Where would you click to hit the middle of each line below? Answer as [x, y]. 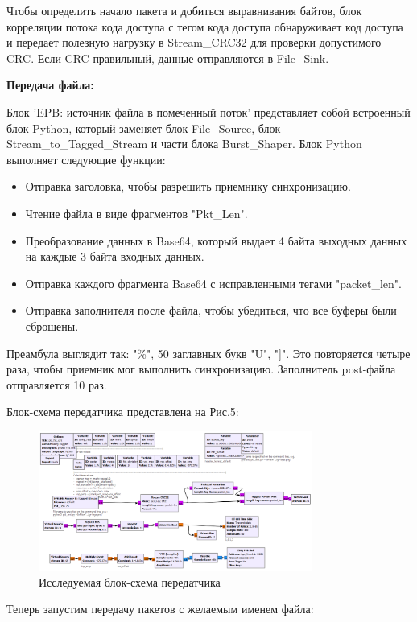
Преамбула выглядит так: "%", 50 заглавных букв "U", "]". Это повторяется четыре [208, 353]
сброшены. [52, 325]
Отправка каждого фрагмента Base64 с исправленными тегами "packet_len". [213, 283]
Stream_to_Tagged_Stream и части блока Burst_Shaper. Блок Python [184, 144]
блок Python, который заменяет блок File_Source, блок [144, 128]
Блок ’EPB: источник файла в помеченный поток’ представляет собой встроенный [208, 111]
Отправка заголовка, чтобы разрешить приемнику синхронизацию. [188, 186]
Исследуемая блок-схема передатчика [130, 581]
